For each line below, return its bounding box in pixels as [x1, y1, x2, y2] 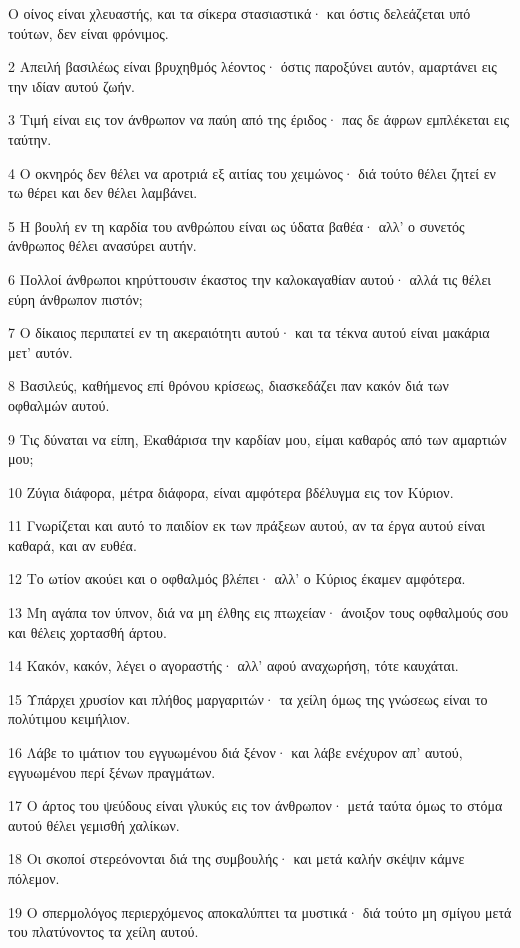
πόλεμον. [8, 868, 60, 888]
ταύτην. [8, 128, 52, 149]
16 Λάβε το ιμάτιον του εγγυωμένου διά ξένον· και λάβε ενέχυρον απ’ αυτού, [8, 742, 463, 763]
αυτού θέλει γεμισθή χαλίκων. [8, 814, 180, 835]
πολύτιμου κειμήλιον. [8, 708, 131, 729]
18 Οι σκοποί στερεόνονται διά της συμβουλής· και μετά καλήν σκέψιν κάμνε [8, 848, 465, 869]
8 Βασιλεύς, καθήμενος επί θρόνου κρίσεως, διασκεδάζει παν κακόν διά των [8, 375, 449, 396]
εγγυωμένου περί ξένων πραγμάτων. [8, 761, 216, 782]
